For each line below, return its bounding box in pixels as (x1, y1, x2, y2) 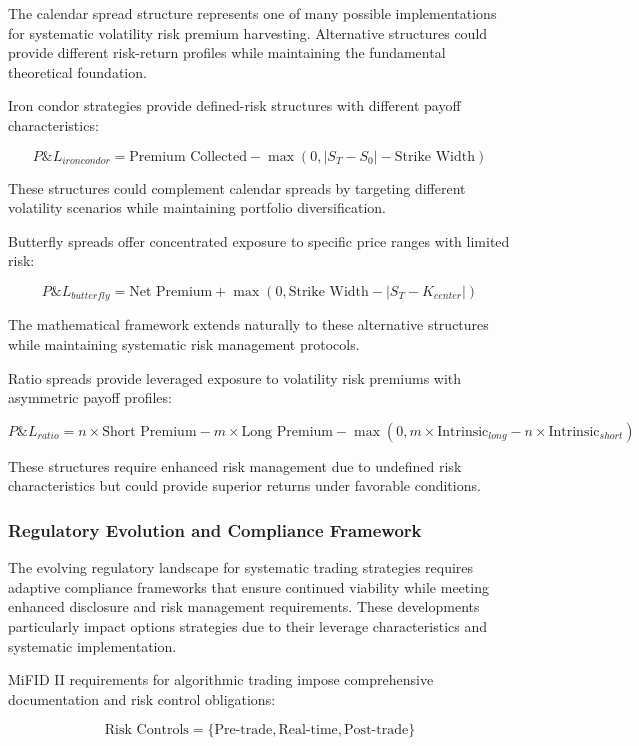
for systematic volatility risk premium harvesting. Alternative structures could (8, 22, 488, 43)
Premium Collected (129, 149, 247, 164)
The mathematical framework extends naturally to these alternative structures (8, 314, 489, 335)
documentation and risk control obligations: (8, 688, 276, 709)
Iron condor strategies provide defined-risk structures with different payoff (8, 95, 461, 116)
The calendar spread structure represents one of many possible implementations (8, 3, 497, 23)
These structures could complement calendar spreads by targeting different (8, 177, 466, 198)
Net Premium (129, 284, 213, 299)
